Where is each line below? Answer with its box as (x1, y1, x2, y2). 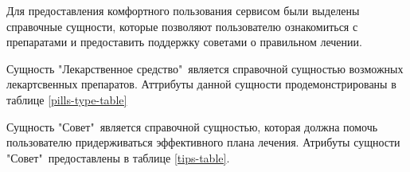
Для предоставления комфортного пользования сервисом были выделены (6, 2, 360, 18)
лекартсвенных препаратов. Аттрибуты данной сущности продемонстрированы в (6, 76, 396, 92)
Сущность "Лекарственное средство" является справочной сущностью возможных (6, 60, 404, 76)
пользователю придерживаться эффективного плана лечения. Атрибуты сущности (6, 134, 400, 150)
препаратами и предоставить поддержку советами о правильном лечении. (6, 33, 362, 50)
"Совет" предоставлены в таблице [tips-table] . (6, 149, 230, 166)
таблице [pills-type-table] (6, 91, 127, 107)
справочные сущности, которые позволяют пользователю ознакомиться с (6, 18, 358, 34)
